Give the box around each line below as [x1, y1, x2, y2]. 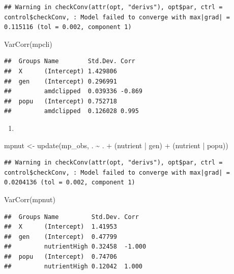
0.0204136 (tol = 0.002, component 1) [4, 179, 135, 186]
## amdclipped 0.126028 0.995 [4, 107, 139, 115]
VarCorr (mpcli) [4, 38, 52, 49]
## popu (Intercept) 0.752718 [4, 97, 117, 105]
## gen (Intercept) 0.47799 [4, 233, 117, 240]
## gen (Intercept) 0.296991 [4, 77, 117, 85]
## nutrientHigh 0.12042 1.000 [4, 263, 143, 270]
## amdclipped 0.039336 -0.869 [4, 88, 143, 95]
